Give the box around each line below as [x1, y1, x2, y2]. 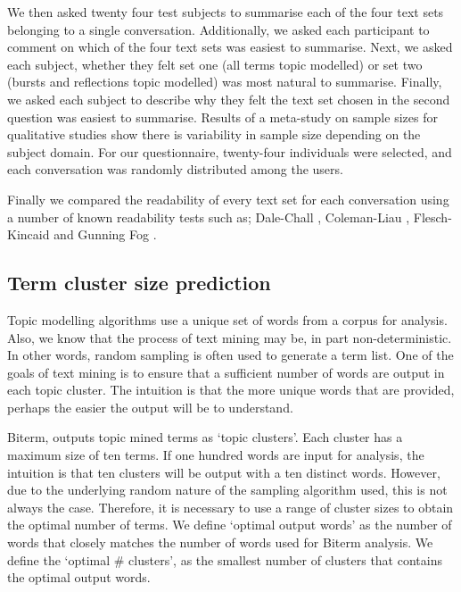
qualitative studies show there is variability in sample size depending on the [7, 125, 421, 144]
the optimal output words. [7, 568, 151, 587]
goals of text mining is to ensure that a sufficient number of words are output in [7, 363, 445, 381]
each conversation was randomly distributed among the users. [7, 160, 343, 179]
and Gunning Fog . [54, 225, 157, 244]
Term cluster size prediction [7, 269, 271, 296]
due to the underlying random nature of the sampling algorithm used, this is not [7, 480, 448, 499]
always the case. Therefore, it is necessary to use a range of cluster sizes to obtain [7, 497, 454, 516]
